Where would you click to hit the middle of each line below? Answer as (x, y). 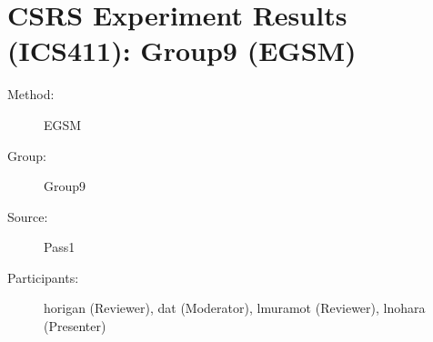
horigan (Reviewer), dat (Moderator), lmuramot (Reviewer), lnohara (235, 308)
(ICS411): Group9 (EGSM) (182, 50)
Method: (31, 94)
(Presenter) (75, 326)
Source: (28, 216)
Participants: (43, 277)
